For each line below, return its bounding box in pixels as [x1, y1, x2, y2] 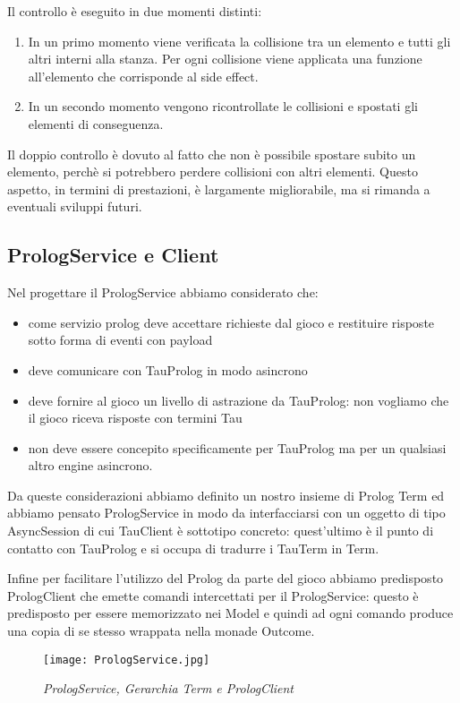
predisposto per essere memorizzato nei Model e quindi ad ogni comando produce [7, 604, 454, 622]
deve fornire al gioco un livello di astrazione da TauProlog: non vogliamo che [28, 390, 449, 409]
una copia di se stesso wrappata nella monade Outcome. [7, 622, 315, 640]
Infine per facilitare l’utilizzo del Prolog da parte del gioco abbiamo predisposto [7, 569, 444, 587]
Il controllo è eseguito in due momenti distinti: [7, 2, 262, 20]
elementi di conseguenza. [28, 114, 164, 133]
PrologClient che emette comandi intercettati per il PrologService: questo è [7, 586, 419, 604]
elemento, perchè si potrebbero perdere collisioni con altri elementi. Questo [7, 162, 418, 181]
